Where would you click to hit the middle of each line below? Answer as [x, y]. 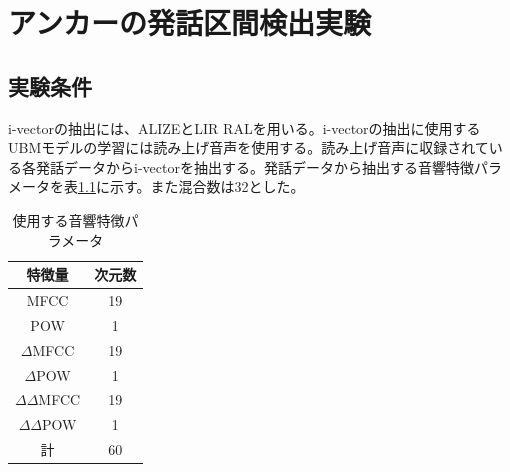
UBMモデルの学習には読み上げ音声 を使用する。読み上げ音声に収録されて [248, 147]
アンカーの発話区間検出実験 [189, 22]
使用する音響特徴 [68, 219]
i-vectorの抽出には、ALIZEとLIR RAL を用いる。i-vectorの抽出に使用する [244, 127]
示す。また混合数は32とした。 [207, 186]
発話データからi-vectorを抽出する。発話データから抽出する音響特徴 [254, 166]
